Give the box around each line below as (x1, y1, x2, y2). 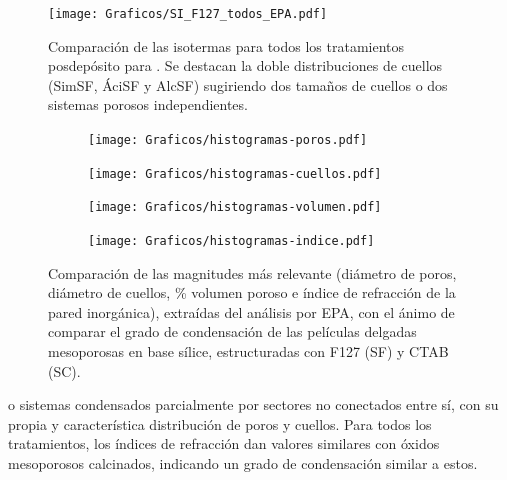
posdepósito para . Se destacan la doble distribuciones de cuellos (48, 55, 443, 76)
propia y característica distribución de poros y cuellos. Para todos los (8, 413, 432, 434)
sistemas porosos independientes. (48, 94, 248, 115)
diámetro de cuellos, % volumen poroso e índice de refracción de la (48, 282, 456, 303)
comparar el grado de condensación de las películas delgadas (48, 321, 417, 342)
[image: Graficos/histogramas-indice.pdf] (88, 234, 375, 248)
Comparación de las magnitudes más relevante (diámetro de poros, (48, 262, 457, 283)
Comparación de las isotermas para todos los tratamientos (48, 35, 405, 56)
